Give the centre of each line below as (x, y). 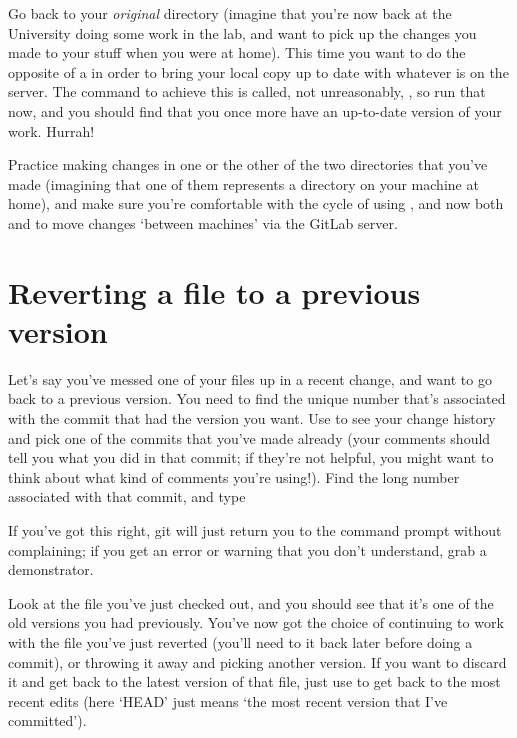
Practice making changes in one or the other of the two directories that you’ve (248, 164)
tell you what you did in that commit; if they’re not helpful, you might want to (251, 457)
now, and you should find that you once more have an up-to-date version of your (255, 110)
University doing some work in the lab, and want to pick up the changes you (242, 32)
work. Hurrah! (51, 130)
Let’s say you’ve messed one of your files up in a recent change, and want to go (250, 378)
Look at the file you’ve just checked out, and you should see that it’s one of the (251, 602)
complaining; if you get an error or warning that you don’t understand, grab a (247, 549)
